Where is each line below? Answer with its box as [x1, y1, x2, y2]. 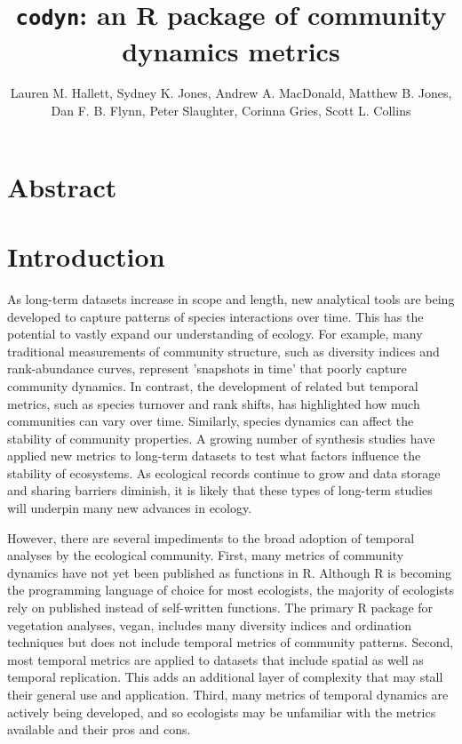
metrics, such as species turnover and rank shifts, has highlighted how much [7, 394, 420, 412]
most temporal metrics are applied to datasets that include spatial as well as [7, 650, 424, 668]
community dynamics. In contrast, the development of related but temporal [7, 376, 418, 395]
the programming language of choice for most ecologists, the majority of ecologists [7, 580, 454, 599]
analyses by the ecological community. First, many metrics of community [7, 546, 404, 564]
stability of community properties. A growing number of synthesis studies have [7, 428, 435, 447]
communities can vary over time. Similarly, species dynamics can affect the [7, 412, 414, 430]
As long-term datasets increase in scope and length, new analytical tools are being [7, 289, 455, 308]
